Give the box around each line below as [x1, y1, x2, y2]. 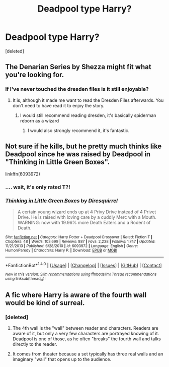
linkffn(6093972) [5, 171, 40, 177]
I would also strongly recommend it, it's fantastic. [27, 127, 130, 134]
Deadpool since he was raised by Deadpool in [5, 150, 151, 159]
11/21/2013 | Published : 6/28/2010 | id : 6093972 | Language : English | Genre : [5, 243, 138, 249]
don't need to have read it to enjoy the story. [12, 102, 105, 108]
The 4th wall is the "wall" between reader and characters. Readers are [12, 325, 158, 331]
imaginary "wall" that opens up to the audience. [12, 356, 112, 362]
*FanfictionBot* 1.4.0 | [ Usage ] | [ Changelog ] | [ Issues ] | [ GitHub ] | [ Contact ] [5, 261, 162, 268]
